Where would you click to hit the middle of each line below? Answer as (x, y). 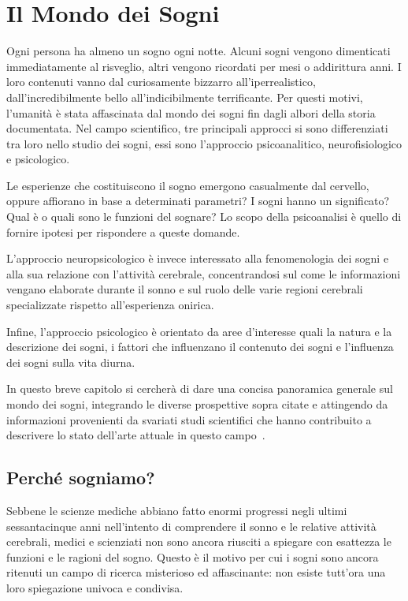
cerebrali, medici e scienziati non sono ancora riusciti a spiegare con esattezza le (199, 541)
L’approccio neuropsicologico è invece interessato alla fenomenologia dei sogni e (198, 258)
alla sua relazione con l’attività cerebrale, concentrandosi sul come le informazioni (204, 273)
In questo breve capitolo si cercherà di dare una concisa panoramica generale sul (200, 388)
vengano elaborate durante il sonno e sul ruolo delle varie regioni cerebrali (185, 289)
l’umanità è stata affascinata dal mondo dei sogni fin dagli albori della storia (191, 112)
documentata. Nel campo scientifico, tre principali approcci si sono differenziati (197, 128)
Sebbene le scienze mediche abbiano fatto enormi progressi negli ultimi (177, 510)
